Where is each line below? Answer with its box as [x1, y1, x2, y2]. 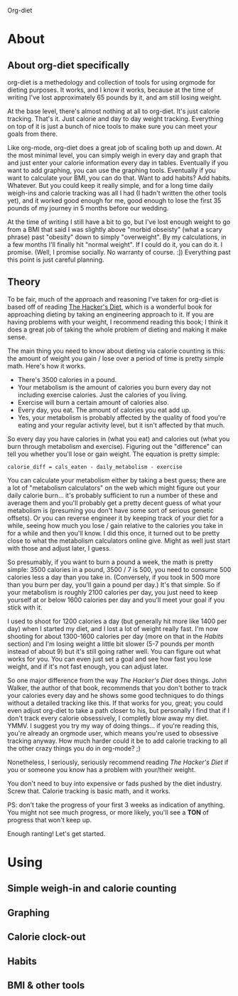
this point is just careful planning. [7, 255, 104, 264]
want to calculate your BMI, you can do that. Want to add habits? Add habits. [7, 174, 232, 182]
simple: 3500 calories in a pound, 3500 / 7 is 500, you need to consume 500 [7, 565, 232, 573]
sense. [7, 332, 27, 341]
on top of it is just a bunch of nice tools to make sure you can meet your [7, 122, 218, 130]
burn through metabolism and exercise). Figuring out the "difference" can [7, 442, 222, 450]
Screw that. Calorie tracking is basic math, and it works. [7, 786, 171, 795]
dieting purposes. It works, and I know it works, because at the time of [7, 85, 214, 94]
